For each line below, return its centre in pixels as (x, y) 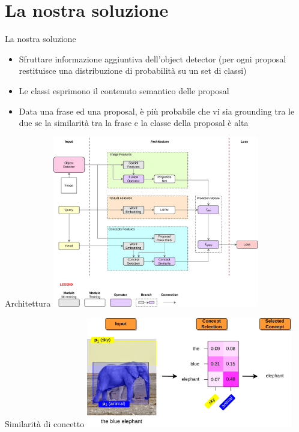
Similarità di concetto (45, 423)
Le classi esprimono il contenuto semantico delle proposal (124, 90)
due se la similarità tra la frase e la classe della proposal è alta (134, 123)
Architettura (28, 303)
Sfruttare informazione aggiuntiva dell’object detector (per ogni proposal (153, 58)
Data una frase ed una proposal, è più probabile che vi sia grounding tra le (157, 111)
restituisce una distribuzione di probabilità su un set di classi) (133, 70)
